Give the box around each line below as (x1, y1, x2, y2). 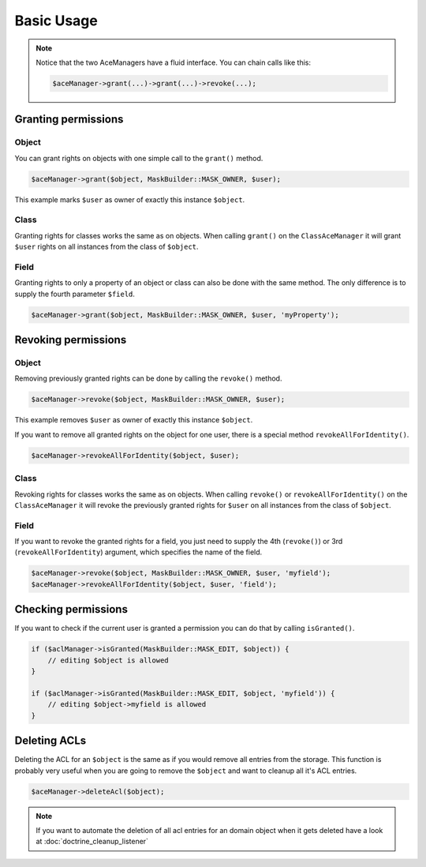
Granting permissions (14, 113, 124, 126)
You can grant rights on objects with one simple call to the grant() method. (14, 153, 263, 163)
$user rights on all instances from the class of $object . (14, 242, 199, 252)
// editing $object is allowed (47, 655, 169, 665)
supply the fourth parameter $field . (14, 289, 136, 298)
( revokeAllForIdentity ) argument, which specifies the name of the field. (14, 547, 263, 557)
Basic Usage (14, 12, 98, 29)
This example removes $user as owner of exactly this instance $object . (14, 415, 253, 425)
